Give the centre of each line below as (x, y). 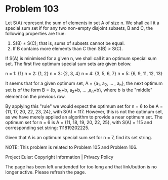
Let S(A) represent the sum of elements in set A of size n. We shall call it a (82, 23)
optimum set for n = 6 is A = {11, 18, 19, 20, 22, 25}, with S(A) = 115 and (79, 122)
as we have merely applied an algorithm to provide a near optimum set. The (84, 117)
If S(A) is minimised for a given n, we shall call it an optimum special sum (81, 58)
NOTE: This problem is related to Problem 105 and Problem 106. (71, 147)
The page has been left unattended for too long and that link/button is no (81, 166)
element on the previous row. (35, 96)
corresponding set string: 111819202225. (47, 128)
